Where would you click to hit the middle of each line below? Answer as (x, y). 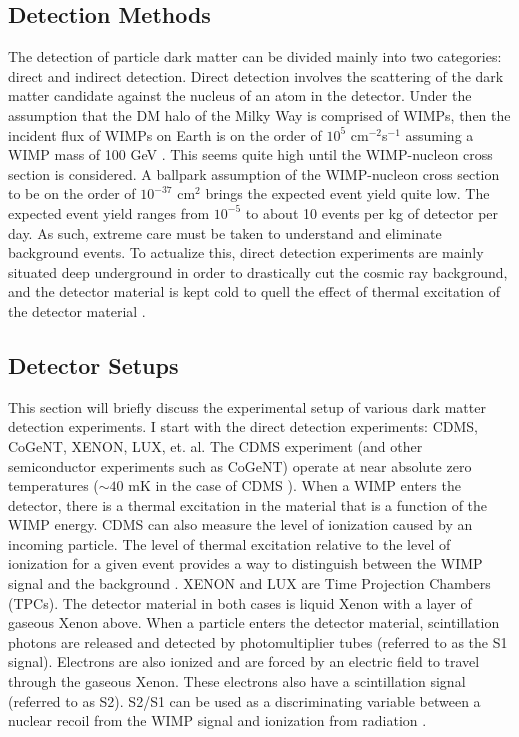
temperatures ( (53, 485)
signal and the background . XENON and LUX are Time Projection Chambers (249, 583)
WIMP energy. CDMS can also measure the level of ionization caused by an (240, 524)
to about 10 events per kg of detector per (372, 212)
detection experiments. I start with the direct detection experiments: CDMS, (243, 426)
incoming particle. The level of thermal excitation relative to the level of (229, 543)
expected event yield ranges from (109, 212)
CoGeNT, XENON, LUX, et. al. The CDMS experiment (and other (215, 445)
